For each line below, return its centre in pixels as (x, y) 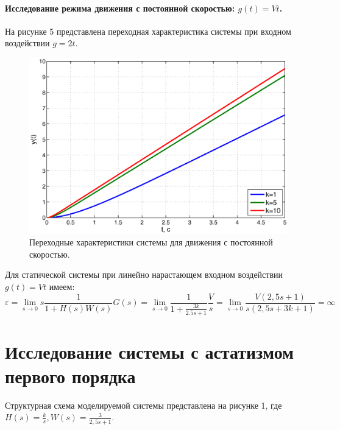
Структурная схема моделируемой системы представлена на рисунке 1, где (143, 405)
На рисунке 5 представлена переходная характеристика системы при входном (148, 31)
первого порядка (70, 375)
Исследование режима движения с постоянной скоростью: (120, 8)
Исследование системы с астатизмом (150, 352)
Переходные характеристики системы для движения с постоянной (151, 242)
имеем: (62, 286)
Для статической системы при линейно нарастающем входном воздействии (144, 274)
